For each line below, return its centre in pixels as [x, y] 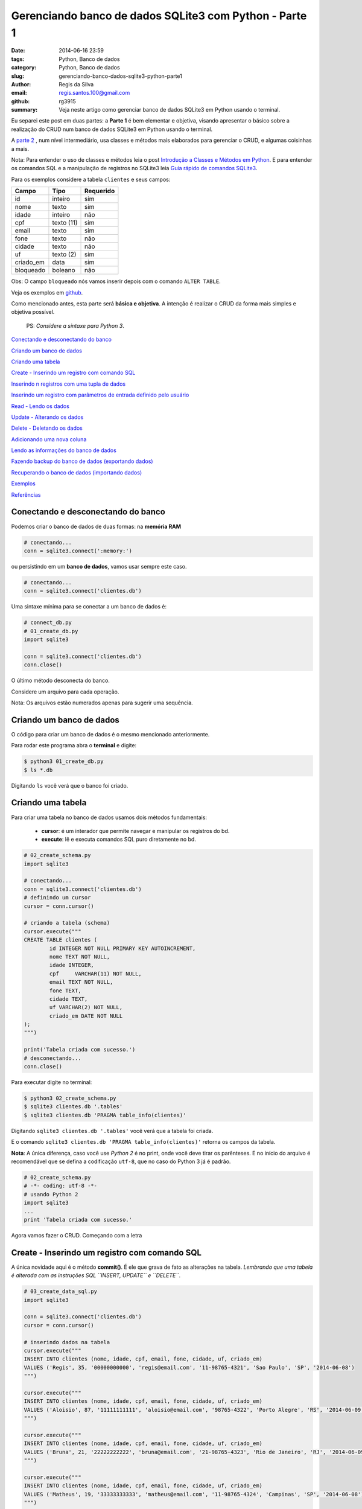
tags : [18, 59]
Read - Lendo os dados [40, 406]
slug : [17, 76]
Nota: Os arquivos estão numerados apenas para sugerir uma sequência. [102, 703]
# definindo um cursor [57, 898]
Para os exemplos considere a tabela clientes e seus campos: [91, 179]
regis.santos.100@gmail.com [94, 93]
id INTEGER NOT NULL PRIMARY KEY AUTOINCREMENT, [122, 948]
